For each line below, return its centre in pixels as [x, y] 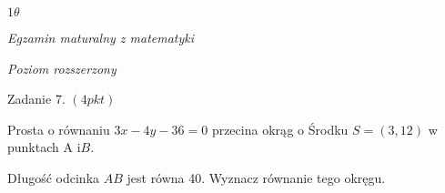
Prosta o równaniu [59, 129]
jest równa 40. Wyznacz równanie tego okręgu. [256, 177]
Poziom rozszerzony [62, 68]
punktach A [40, 147]
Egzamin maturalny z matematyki [101, 37]
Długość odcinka [54, 177]
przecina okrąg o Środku [280, 129]
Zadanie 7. [36, 99]
